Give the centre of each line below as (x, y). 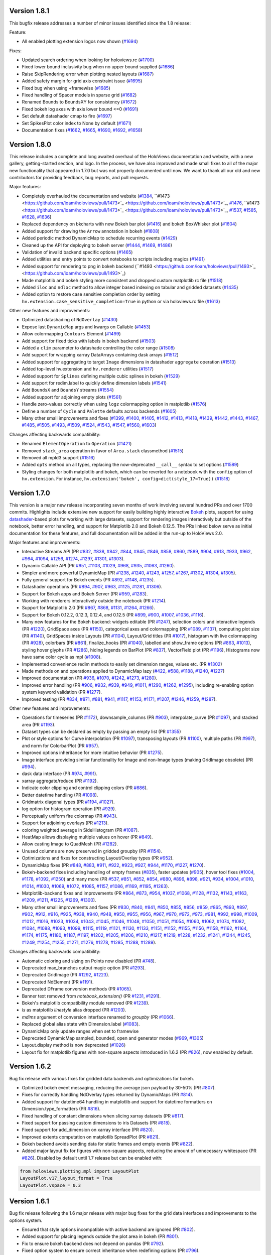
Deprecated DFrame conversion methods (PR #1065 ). (77, 989)
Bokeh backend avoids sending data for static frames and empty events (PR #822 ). (108, 1144)
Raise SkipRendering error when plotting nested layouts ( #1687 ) (88, 74)
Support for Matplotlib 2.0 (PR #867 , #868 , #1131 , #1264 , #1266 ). (88, 608)
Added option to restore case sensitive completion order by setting (91, 294)
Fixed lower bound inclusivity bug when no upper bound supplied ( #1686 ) (98, 67)
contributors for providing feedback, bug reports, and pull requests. (79, 178)
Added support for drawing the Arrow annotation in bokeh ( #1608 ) (91, 231)
